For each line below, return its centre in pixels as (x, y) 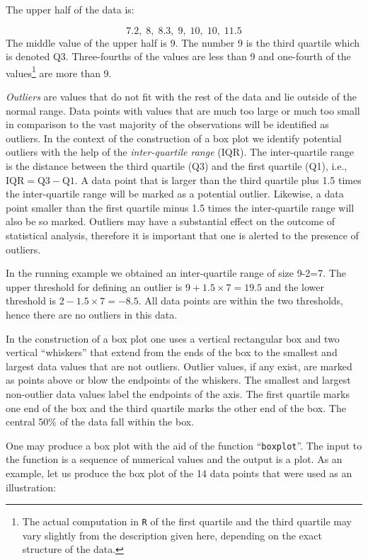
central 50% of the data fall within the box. (100, 422)
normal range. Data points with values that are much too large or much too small (183, 110)
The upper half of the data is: (70, 9)
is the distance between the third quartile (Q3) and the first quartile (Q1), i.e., (177, 166)
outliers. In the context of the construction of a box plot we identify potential (174, 138)
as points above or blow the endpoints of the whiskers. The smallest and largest (178, 380)
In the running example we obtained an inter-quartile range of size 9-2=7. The (176, 273)
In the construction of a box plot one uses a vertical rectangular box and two (173, 338)
